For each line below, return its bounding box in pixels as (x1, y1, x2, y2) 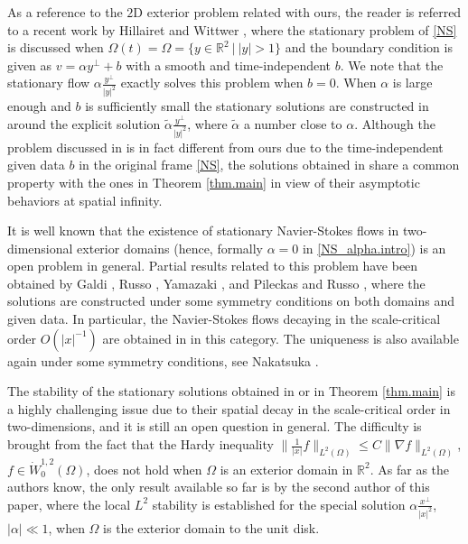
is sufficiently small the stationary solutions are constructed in (85, 97, 429, 115)
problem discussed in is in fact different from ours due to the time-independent (7, 137, 444, 156)
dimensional (7, 238, 73, 257)
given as (7, 55, 52, 74)
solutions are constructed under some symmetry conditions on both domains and (7, 291, 454, 310)
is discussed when (7, 38, 104, 57)
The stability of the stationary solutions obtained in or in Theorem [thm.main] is (7, 382, 455, 401)
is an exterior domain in (220, 459, 353, 478)
